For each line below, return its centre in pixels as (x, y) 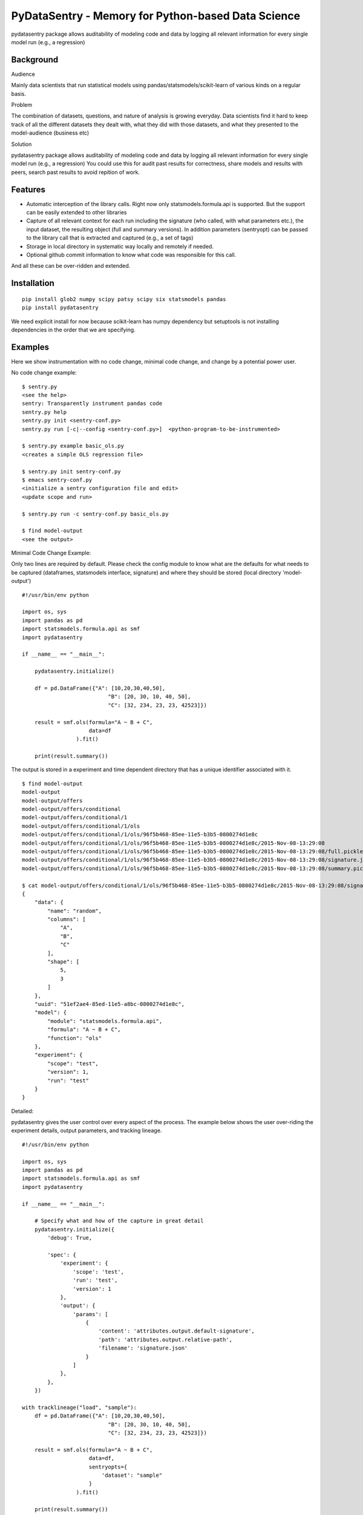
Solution (21, 144)
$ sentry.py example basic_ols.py (73, 446)
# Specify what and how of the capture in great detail (119, 1221)
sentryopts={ (108, 1467)
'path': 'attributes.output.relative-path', (165, 1340)
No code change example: (44, 373)
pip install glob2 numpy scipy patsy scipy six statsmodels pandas (124, 299)
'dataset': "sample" (132, 1475)
